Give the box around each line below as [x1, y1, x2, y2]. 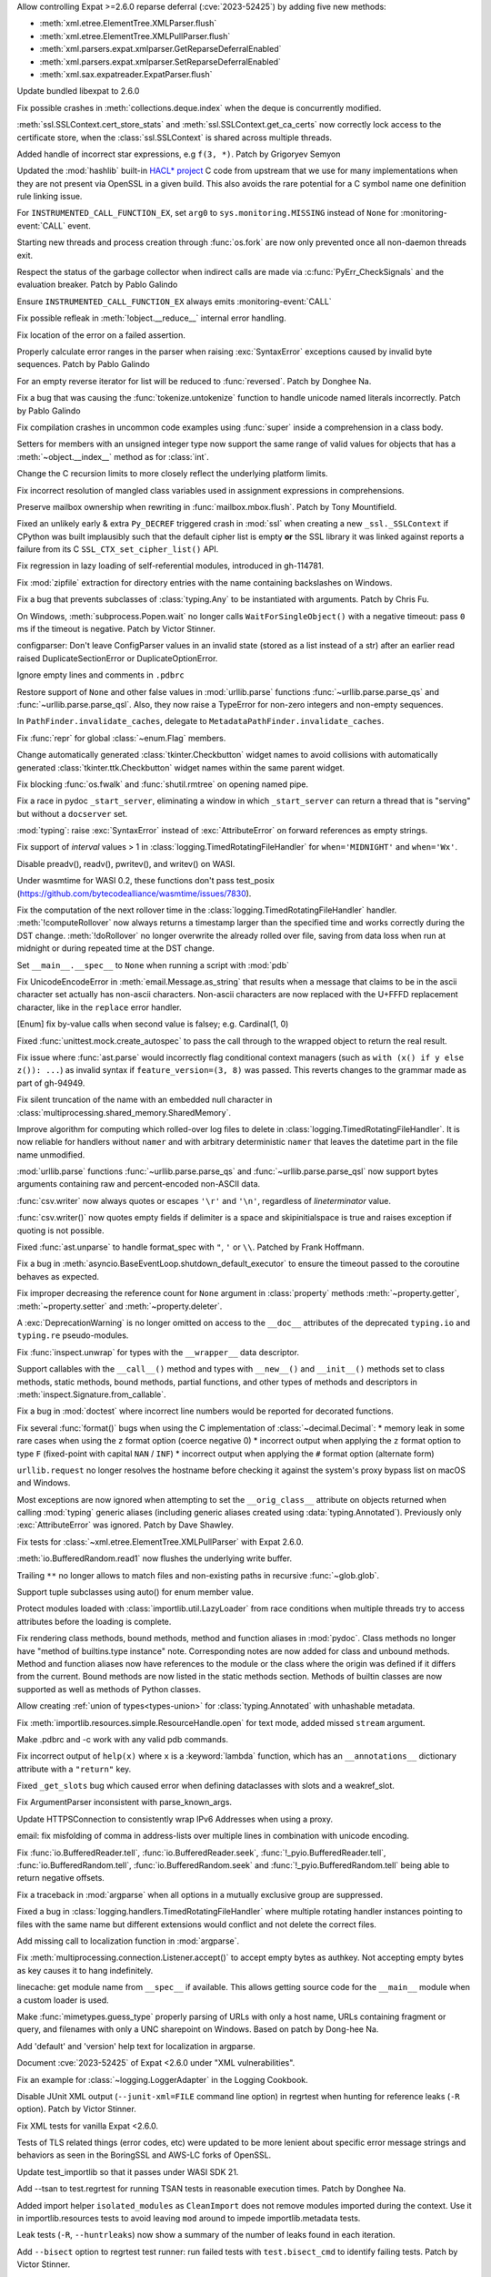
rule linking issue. [16, 191, 83, 202]
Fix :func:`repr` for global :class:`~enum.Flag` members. [16, 732, 226, 743]
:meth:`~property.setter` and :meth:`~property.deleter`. [16, 1301, 223, 1312]
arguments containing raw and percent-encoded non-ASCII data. [16, 1179, 261, 1190]
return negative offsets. [16, 1873, 105, 1884]
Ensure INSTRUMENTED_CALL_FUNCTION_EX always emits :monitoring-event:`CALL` [16, 296, 332, 307]
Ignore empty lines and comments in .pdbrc [16, 669, 185, 680]
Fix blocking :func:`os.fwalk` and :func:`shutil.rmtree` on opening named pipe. [16, 779, 309, 790]
